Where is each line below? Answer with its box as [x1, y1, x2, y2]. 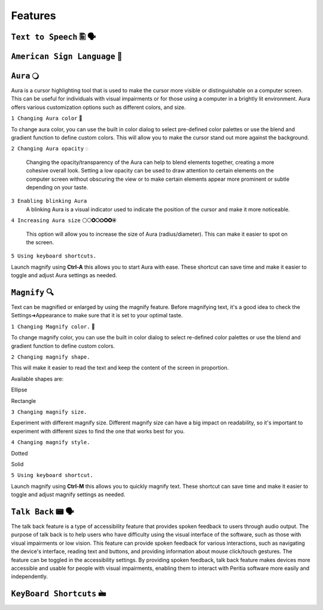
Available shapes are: [11, 375, 64, 383]
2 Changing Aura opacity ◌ [11, 145, 89, 152]
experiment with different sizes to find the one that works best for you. [11, 427, 185, 435]
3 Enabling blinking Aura [11, 198, 87, 205]
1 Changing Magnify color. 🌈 [11, 323, 95, 330]
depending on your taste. [26, 184, 89, 191]
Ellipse [11, 386, 28, 393]
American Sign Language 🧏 [11, 51, 123, 61]
